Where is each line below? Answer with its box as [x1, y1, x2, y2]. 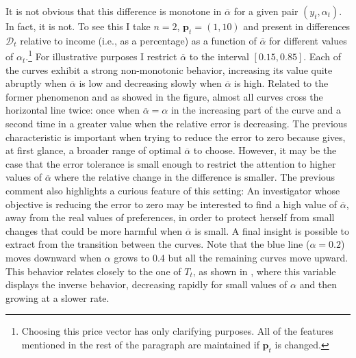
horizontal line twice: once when [5, 103, 140, 117]
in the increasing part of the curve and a [170, 103, 341, 117]
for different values [269, 33, 347, 47]
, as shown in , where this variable [192, 264, 336, 278]
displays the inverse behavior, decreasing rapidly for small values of [5, 277, 288, 292]
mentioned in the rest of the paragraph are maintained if [21, 337, 259, 351]
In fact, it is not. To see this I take [5, 19, 151, 33]
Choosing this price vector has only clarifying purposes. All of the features [21, 324, 333, 338]
